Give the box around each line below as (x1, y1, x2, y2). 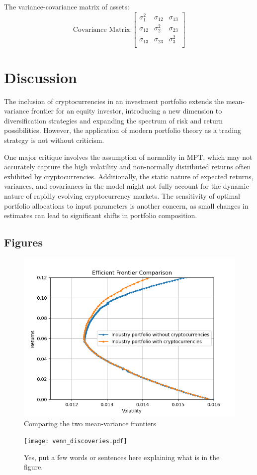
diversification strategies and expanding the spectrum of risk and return (4, 115, 223, 125)
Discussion (4, 67, 77, 87)
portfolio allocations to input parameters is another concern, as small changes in (4, 200, 249, 211)
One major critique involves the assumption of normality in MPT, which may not (4, 151, 253, 162)
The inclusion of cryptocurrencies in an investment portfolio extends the (4, 96, 224, 106)
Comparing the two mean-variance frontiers (24, 418, 156, 429)
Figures (4, 235, 43, 250)
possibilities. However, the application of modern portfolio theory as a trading (4, 125, 241, 135)
